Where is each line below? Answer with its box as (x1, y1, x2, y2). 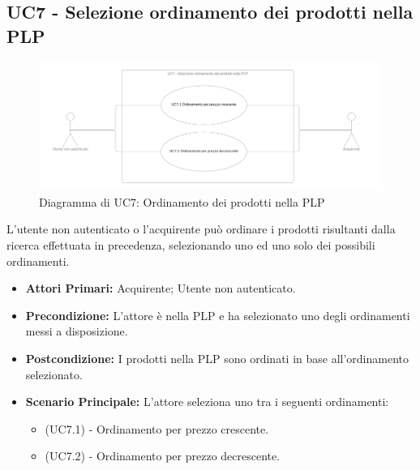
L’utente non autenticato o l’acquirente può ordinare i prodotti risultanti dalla (6, 220, 396, 237)
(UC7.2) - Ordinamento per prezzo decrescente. (45, 447, 281, 464)
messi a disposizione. (25, 323, 128, 340)
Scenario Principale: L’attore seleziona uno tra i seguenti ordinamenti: (25, 393, 389, 410)
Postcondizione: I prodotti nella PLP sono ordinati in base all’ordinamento (25, 349, 409, 366)
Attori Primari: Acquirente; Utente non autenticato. (25, 280, 296, 297)
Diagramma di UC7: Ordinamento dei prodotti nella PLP (39, 193, 325, 210)
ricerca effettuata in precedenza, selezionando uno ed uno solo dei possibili (6, 236, 375, 253)
